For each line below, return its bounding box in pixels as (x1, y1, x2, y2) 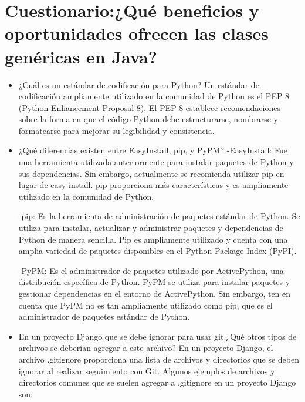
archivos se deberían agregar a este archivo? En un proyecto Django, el (18, 341, 273, 354)
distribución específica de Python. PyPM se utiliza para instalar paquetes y (18, 276, 290, 288)
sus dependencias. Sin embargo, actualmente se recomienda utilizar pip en (18, 167, 284, 179)
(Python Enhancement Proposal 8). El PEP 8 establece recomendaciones (18, 101, 280, 113)
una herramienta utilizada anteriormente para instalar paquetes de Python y (18, 156, 294, 168)
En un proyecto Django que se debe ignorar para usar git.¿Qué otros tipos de (18, 330, 297, 342)
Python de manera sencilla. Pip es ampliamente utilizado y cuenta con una (18, 233, 288, 245)
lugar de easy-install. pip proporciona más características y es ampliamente (18, 179, 289, 191)
